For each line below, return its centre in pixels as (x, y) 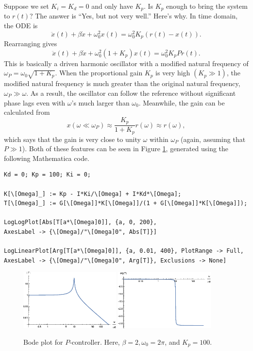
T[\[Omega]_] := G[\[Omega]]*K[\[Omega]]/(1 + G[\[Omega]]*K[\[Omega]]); (126, 203)
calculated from (27, 112)
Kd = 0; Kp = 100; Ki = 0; (47, 175)
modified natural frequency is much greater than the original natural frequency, (122, 83)
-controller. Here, (95, 342)
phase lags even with (35, 102)
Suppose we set (26, 6)
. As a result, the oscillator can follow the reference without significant (131, 93)
